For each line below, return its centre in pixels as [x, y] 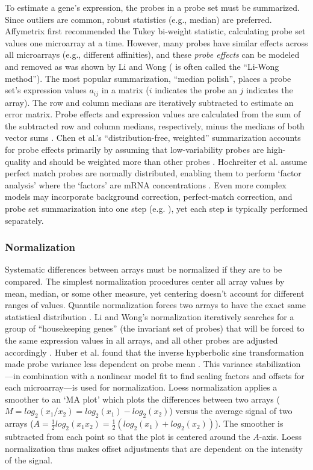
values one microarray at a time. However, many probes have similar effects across [156, 42]
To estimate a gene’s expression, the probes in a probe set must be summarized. [152, 7]
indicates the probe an [196, 90]
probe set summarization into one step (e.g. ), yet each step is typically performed [156, 208]
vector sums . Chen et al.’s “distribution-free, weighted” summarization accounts [153, 138]
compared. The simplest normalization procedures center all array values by [145, 281]
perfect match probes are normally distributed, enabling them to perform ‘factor [153, 173]
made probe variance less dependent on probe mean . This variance [129, 364]
